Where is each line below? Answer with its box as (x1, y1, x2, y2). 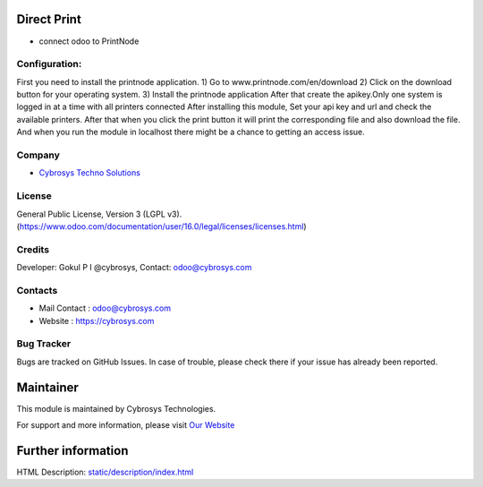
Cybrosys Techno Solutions (38, 167, 140, 178)
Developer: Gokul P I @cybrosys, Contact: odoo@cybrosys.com (16, 262, 252, 273)
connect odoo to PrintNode (38, 36, 140, 47)
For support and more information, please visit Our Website (16, 420, 235, 430)
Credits (16, 243, 49, 255)
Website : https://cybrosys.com (38, 315, 155, 326)
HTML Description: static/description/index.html (16, 466, 194, 477)
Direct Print (16, 12, 82, 27)
